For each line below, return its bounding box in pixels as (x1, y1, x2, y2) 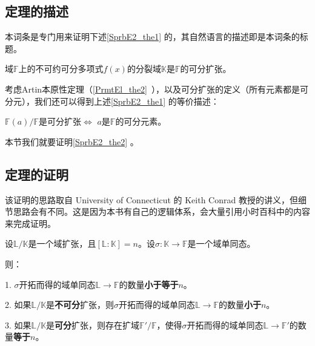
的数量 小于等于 (119, 278, 179, 290)
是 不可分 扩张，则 (46, 298, 114, 311)
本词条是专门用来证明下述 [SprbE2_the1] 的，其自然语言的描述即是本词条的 (5, 30, 300, 43)
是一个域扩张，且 (28, 237, 96, 250)
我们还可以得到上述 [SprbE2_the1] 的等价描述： (34, 94, 219, 107)
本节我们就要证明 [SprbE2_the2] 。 (5, 135, 139, 148)
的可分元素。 (115, 115, 167, 128)
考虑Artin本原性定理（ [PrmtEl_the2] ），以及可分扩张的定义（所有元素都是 (5, 82, 300, 95)
